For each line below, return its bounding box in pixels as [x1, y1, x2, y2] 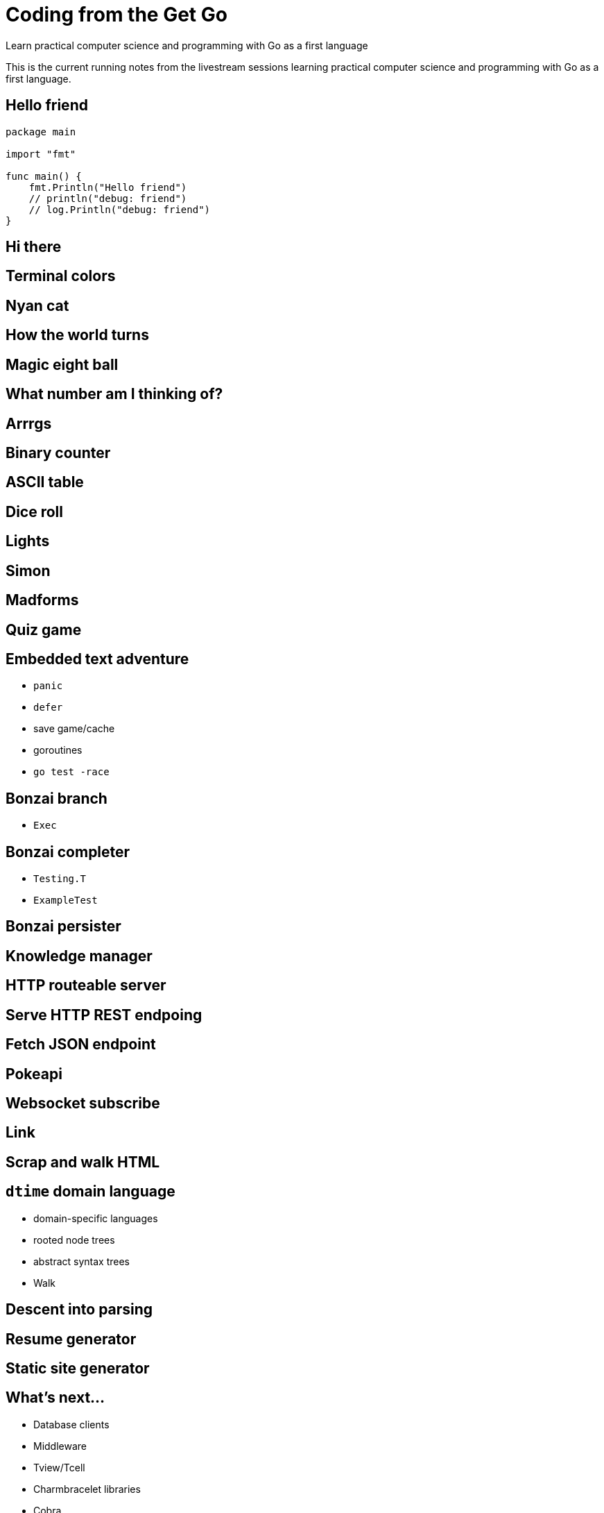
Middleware [33, 1439, 87, 1452]
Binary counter [6, 443, 111, 462]
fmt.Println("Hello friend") [28, 181, 187, 193]
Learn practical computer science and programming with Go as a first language [6, 39, 368, 51]
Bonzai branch [6, 789, 107, 807]
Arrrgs [6, 414, 52, 432]
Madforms [6, 591, 79, 609]
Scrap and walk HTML [6, 1153, 160, 1171]
